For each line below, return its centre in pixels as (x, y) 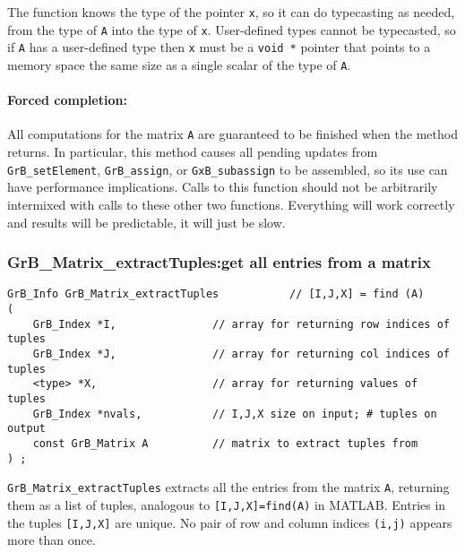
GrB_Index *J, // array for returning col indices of (241, 354)
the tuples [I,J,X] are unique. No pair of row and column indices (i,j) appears (230, 522)
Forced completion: (67, 100)
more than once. (52, 540)
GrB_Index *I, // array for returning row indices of (241, 324)
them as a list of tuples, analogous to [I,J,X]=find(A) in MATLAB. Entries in (227, 504)
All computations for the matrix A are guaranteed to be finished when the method (232, 134)
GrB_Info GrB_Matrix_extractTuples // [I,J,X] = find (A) (216, 294)
